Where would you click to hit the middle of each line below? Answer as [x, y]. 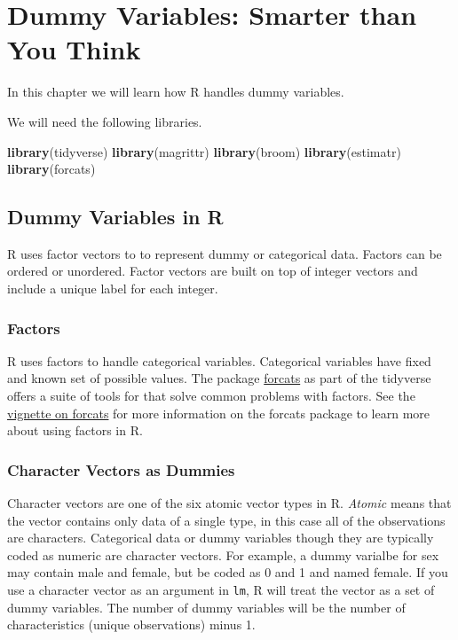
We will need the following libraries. [105, 121]
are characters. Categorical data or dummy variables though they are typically [221, 538]
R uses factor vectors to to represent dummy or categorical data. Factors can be [225, 253]
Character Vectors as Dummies [121, 469]
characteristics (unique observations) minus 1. [131, 624]
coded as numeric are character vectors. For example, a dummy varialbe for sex [223, 554]
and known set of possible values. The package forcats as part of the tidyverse [219, 378]
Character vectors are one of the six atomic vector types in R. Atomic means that [229, 503]
